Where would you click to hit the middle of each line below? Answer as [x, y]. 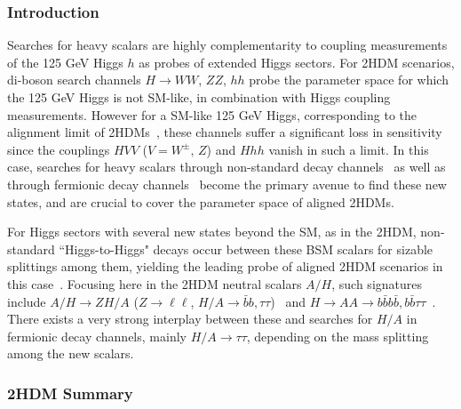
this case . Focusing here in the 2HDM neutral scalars [155, 283]
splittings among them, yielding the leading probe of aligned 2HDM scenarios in [225, 266]
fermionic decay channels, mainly [97, 336]
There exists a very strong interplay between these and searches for [190, 319]
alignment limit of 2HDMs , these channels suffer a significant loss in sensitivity [225, 132]
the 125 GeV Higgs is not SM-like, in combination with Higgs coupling [199, 97]
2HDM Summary [70, 393]
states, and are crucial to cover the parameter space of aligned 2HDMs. [201, 201]
